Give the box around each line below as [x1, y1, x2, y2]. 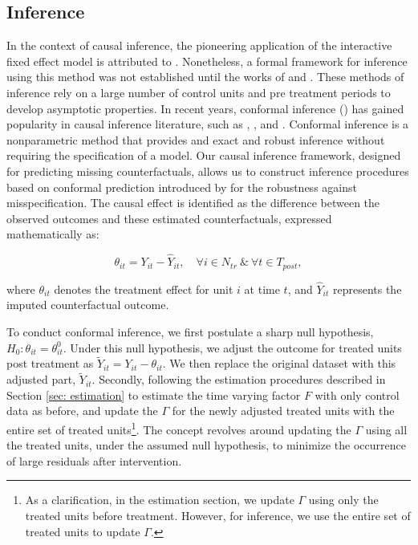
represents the [332, 280, 402, 297]
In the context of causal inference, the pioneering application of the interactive [6, 37, 392, 54]
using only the [308, 491, 379, 508]
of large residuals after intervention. [6, 452, 182, 469]
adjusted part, [6, 371, 76, 388]
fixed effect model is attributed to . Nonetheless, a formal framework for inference [6, 52, 408, 69]
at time [244, 280, 280, 297]
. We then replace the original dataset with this [162, 355, 396, 372]
